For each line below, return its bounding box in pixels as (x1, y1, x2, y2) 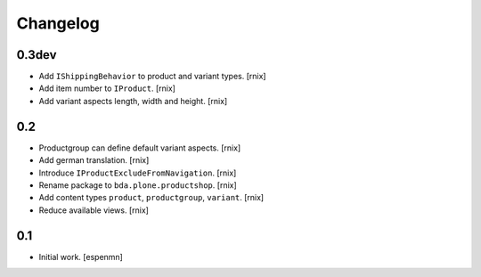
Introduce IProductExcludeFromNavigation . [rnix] (38, 167, 237, 178)
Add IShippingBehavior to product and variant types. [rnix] (38, 71, 266, 82)
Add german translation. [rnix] (38, 155, 150, 166)
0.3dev (16, 47, 57, 62)
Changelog (16, 13, 100, 33)
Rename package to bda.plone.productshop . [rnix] (38, 179, 238, 191)
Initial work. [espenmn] (38, 251, 124, 262)
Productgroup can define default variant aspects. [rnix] (38, 143, 241, 153)
